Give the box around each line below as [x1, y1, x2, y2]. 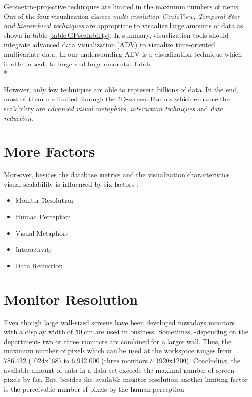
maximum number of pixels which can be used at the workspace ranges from [4, 346, 232, 356]
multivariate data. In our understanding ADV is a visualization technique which [4, 49, 242, 59]
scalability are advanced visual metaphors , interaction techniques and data [4, 103, 223, 113]
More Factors [4, 141, 95, 161]
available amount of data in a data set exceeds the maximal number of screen [4, 364, 234, 375]
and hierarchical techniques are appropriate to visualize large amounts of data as [4, 20, 243, 31]
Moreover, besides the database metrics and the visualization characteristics [4, 169, 230, 180]
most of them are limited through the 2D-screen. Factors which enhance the [4, 94, 230, 104]
